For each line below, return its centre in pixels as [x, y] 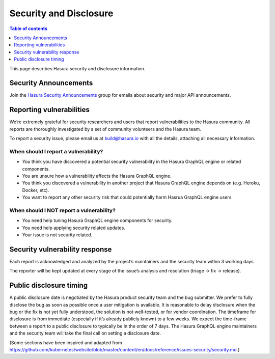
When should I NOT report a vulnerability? [62, 210]
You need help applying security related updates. [74, 228]
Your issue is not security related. [57, 235]
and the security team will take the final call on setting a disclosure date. [85, 333]
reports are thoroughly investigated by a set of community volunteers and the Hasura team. [105, 129]
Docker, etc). [36, 190]
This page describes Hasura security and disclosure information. [77, 68]
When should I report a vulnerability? [56, 151]
